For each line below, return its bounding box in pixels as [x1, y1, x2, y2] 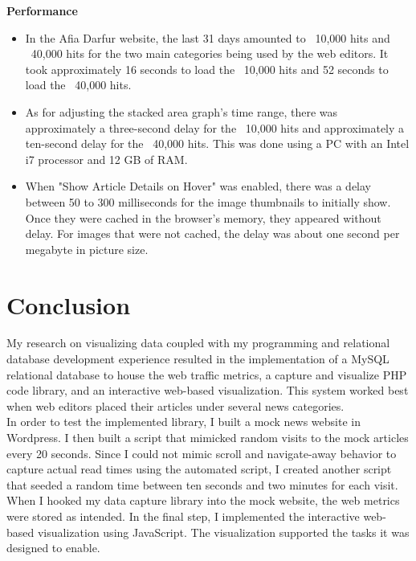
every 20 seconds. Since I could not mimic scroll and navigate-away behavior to [6, 444, 397, 461]
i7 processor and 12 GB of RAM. [25, 150, 188, 167]
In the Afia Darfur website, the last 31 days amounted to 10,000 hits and [25, 29, 390, 46]
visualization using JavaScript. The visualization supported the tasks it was [37, 523, 410, 540]
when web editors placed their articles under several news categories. [6, 397, 345, 414]
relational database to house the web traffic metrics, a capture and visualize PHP [6, 366, 407, 383]
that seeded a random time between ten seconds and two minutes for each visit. [6, 476, 398, 493]
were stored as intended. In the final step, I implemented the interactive [6, 507, 360, 524]
